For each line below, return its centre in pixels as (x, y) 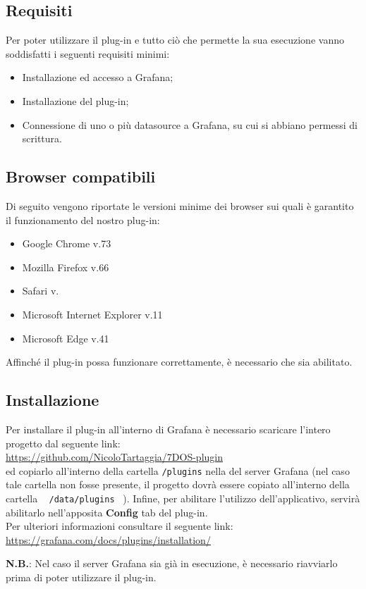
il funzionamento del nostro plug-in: (83, 219)
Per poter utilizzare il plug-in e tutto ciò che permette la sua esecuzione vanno (175, 40)
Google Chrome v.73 (67, 243)
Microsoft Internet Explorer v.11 (92, 314)
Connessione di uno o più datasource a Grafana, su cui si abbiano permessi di (190, 124)
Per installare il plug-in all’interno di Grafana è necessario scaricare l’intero (168, 429)
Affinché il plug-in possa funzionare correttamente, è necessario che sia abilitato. (179, 362)
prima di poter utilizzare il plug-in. (81, 577)
